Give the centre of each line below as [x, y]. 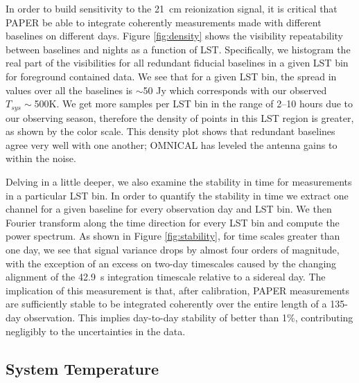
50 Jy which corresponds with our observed [235, 90]
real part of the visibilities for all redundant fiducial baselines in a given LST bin [177, 63]
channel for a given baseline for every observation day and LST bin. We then [169, 209]
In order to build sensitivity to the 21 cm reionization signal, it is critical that [172, 8]
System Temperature [82, 368]
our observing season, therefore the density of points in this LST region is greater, [180, 117]
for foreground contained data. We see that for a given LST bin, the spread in [171, 76]
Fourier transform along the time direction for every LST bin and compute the [173, 222]
